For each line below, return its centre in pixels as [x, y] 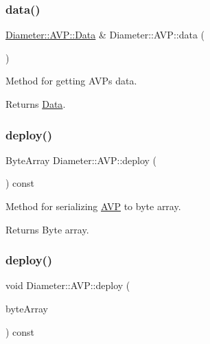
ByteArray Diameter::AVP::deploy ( [81, 160]
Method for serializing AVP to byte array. [93, 206]
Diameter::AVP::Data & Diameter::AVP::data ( [105, 35]
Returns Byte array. [47, 229]
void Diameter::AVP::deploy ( [68, 285]
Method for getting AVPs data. [71, 81]
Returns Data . [36, 104]
